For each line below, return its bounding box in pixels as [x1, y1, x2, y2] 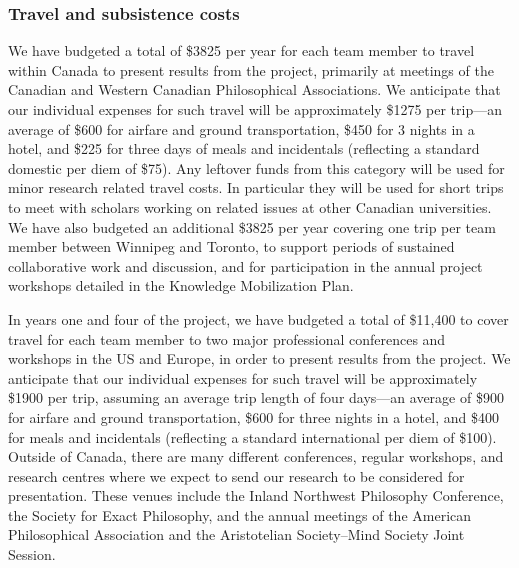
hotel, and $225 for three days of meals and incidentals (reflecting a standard [8, 138, 480, 159]
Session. [8, 544, 56, 565]
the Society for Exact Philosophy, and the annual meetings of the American [8, 504, 472, 525]
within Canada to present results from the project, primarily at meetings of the [8, 59, 494, 80]
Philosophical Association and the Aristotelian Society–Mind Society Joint [8, 524, 465, 545]
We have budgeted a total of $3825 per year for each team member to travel [8, 40, 475, 61]
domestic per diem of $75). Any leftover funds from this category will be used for [8, 157, 505, 178]
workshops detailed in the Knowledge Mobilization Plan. [8, 275, 354, 296]
